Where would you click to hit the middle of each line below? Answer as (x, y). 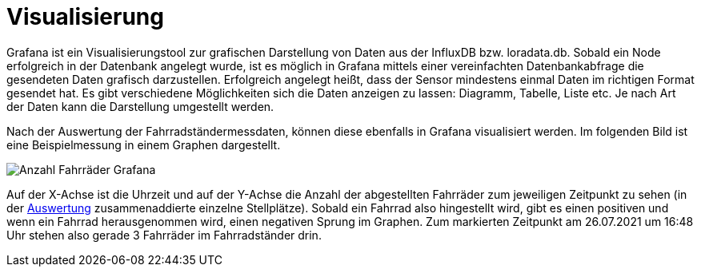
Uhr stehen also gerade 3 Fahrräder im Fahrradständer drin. (164, 235)
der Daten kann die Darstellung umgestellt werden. (140, 106)
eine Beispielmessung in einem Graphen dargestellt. (144, 144)
